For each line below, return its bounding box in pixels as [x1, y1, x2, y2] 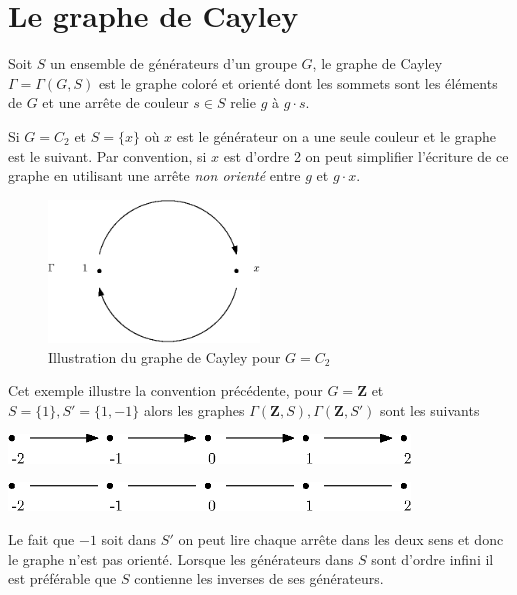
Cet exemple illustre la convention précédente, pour [8, 380, 323, 401]
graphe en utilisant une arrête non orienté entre [8, 165, 301, 186]
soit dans [101, 529, 157, 550]
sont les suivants [379, 399, 480, 420]
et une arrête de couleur [42, 92, 189, 113]
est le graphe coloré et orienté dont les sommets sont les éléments [98, 72, 498, 93]
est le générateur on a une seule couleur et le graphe [176, 125, 496, 146]
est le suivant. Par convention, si [8, 145, 207, 166]
